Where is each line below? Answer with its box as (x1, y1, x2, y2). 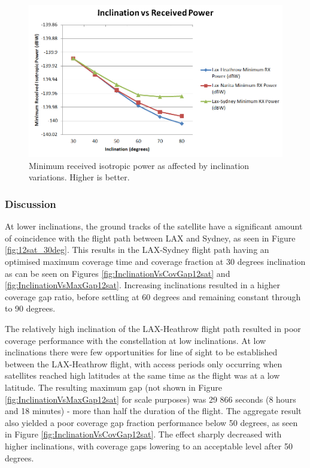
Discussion (5, 196, 56, 211)
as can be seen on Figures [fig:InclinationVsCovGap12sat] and (5, 267, 230, 279)
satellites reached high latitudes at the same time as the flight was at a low (5, 369, 280, 382)
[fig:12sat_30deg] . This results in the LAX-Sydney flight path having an (5, 243, 269, 256)
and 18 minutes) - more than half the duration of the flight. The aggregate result (5, 404, 302, 417)
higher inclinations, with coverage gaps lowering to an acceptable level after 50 (5, 439, 293, 452)
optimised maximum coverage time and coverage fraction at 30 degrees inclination (5, 255, 306, 267)
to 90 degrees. (5, 302, 56, 315)
